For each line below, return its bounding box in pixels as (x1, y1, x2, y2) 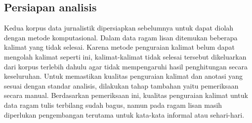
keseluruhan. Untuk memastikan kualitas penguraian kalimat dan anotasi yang (4, 71, 243, 81)
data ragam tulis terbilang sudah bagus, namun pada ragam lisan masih (4, 99, 222, 110)
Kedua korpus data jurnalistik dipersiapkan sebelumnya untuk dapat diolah (4, 23, 234, 33)
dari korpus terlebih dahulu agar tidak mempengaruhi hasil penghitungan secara (4, 61, 248, 71)
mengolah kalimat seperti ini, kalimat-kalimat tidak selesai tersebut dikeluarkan (4, 51, 247, 61)
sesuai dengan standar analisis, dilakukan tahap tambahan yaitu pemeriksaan (4, 80, 239, 91)
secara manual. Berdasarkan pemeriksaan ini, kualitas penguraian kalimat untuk (4, 90, 248, 100)
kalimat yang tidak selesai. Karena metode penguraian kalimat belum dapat (4, 42, 235, 52)
